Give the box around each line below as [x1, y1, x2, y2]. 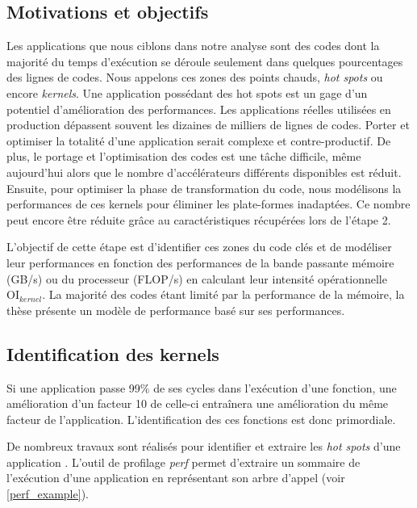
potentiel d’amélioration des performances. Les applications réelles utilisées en [6, 100, 391, 117]
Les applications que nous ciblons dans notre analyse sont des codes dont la [6, 37, 380, 54]
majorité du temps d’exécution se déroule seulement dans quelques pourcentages [6, 52, 403, 69]
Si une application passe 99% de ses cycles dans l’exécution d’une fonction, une [6, 379, 397, 396]
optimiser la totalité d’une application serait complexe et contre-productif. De [6, 132, 391, 149]
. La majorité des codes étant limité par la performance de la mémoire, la [42, 286, 405, 303]
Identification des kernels [6, 341, 219, 366]
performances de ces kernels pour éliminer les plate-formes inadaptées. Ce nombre [6, 195, 411, 212]
